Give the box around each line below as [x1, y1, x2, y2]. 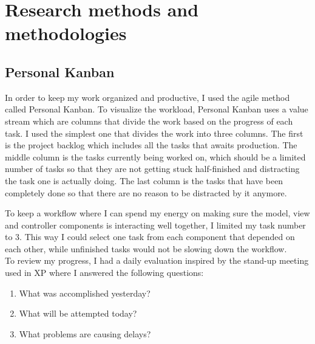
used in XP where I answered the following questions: [5, 266, 204, 279]
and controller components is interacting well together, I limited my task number [5, 218, 306, 231]
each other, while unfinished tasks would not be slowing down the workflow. [5, 242, 287, 255]
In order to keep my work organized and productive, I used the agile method [5, 91, 290, 103]
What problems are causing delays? [19, 327, 151, 340]
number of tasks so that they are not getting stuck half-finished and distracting [5, 162, 300, 175]
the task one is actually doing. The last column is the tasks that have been [5, 174, 283, 187]
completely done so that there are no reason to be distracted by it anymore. [5, 186, 287, 199]
